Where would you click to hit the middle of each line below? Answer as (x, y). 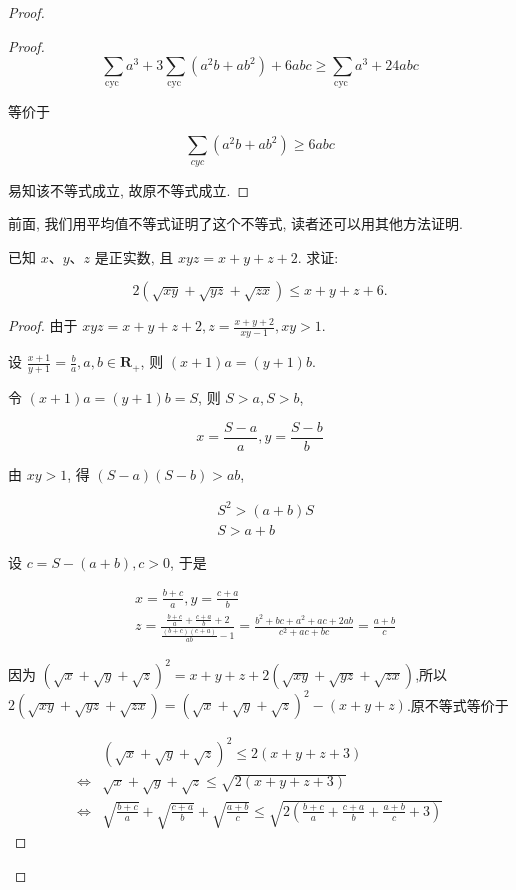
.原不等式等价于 (457, 704)
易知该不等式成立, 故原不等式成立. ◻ (129, 189)
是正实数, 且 (134, 256)
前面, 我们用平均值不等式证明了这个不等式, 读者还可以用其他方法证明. (235, 223)
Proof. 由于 (43, 325)
